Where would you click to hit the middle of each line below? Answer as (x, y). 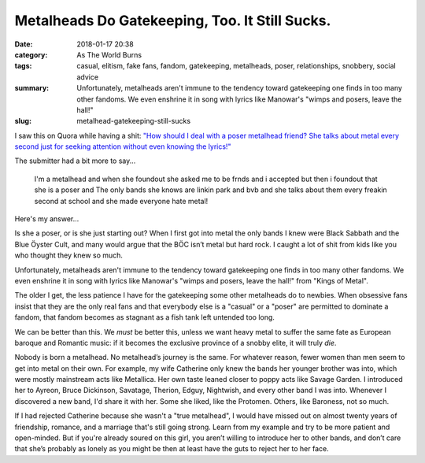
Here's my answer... (47, 219)
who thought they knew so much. (69, 255)
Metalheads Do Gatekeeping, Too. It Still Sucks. (173, 20)
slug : (23, 121)
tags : (23, 66)
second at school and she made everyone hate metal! (121, 201)
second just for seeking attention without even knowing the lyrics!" (123, 146)
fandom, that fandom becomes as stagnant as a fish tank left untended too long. (145, 317)
